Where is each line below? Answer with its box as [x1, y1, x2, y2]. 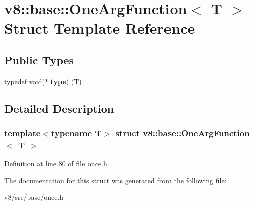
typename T [51, 127, 102, 140]
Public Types [4, 52, 74, 67]
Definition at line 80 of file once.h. [4, 158, 109, 169]
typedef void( [4, 76, 45, 86]
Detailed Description [4, 100, 114, 116]
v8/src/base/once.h [4, 192, 64, 202]
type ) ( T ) [50, 76, 82, 86]
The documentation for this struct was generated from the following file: [4, 175, 227, 185]
